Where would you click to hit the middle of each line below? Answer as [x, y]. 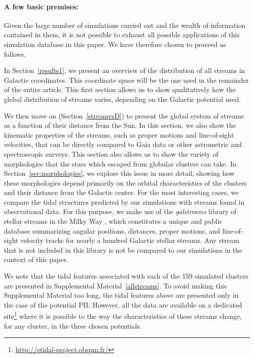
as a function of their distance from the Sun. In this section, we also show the [120, 125]
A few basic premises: [41, 6]
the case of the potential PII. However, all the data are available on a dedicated [123, 304]
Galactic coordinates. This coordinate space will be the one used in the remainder [127, 80]
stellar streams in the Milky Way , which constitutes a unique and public [113, 221]
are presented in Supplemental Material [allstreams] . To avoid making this [116, 285]
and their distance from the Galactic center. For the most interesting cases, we [121, 192]
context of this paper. [36, 259]
